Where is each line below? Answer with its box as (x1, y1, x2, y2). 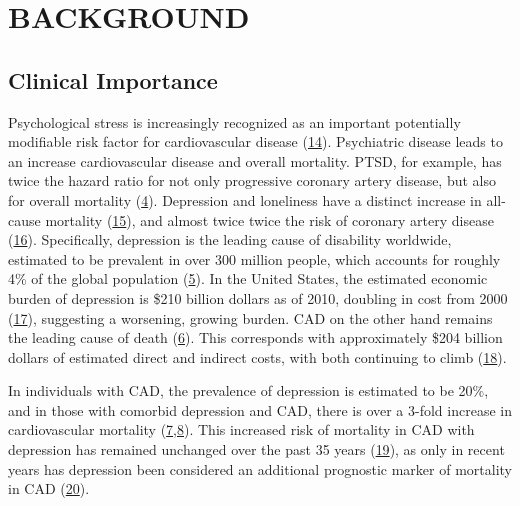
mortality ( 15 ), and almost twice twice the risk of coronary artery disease (45, 209, 494, 230)
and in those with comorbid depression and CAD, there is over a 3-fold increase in (8, 399, 512, 420)
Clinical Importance (8, 64, 218, 95)
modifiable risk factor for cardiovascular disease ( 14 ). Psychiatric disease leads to (8, 131, 503, 152)
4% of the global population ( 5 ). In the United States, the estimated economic (8, 268, 488, 289)
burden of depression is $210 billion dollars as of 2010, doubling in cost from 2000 (8, 287, 508, 308)
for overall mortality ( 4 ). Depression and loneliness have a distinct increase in (8, 189, 482, 210)
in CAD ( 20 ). (8, 478, 90, 499)
